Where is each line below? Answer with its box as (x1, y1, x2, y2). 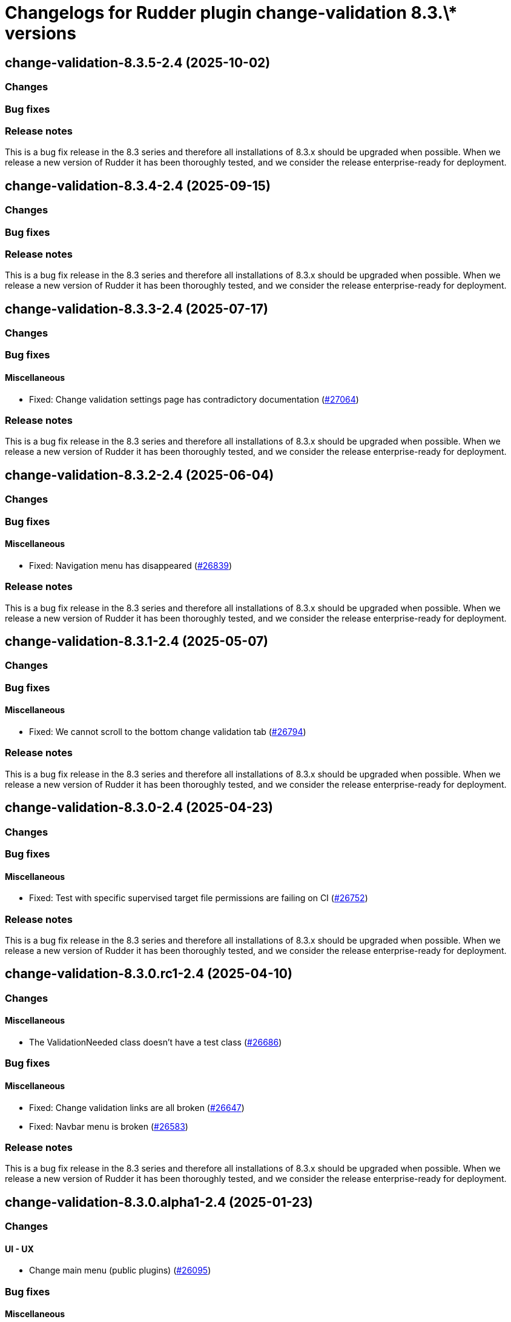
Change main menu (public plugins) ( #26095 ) (29, 1265, 211, 1276)
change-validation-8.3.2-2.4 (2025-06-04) (5, 467, 274, 483)
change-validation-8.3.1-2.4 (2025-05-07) (5, 634, 269, 649)
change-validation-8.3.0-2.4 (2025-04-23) (5, 800, 273, 816)
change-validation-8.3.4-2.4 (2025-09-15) (5, 178, 271, 193)
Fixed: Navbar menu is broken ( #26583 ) (29, 1121, 188, 1132)
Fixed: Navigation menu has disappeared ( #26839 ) (29, 560, 232, 571)
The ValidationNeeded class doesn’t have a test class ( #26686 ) (29, 1037, 282, 1048)
